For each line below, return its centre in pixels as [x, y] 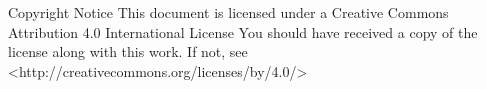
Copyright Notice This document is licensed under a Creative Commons [228, 12]
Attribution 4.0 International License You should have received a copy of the [243, 31]
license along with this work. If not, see [128, 51]
